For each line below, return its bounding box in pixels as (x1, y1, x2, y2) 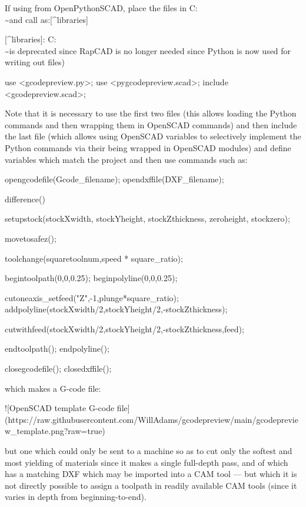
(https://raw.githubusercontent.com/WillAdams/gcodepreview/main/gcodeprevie (5, 413, 298, 425)
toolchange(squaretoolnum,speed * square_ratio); (5, 252, 183, 264)
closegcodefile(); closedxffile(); (5, 362, 112, 375)
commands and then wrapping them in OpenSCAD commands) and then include (5, 118, 297, 131)
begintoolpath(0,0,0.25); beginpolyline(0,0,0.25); (5, 272, 178, 284)
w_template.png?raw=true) (5, 425, 105, 437)
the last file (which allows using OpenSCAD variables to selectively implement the (5, 130, 301, 142)
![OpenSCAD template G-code (5, 402, 115, 414)
